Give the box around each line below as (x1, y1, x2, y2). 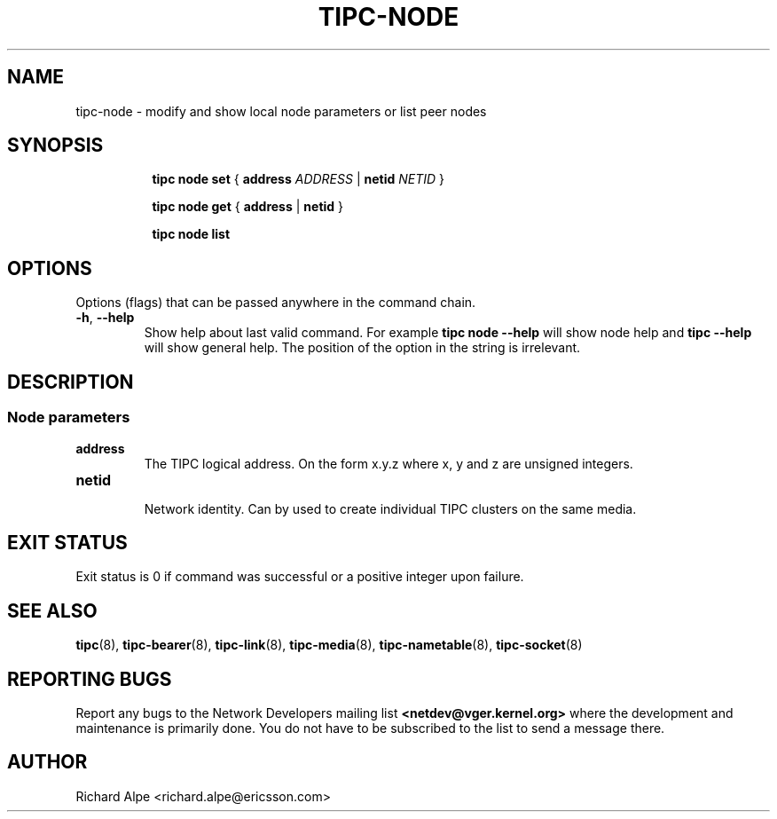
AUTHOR (7, 751, 88, 774)
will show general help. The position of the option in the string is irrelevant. (144, 340, 581, 356)
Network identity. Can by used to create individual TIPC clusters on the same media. (144, 500, 637, 516)
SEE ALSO (7, 599, 98, 622)
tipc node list (152, 226, 231, 242)
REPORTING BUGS (7, 667, 172, 690)
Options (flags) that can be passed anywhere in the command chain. (75, 295, 476, 311)
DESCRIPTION (7, 370, 134, 393)
